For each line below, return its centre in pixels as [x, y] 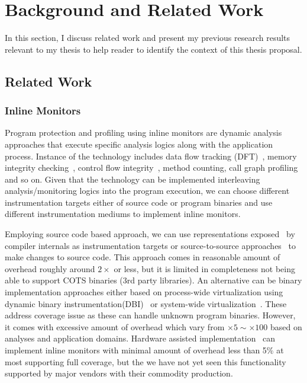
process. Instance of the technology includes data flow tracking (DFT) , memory [151, 156]
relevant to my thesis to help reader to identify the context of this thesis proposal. [153, 49]
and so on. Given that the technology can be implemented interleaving [133, 179]
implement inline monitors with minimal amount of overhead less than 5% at [144, 350]
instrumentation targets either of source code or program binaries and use [139, 202]
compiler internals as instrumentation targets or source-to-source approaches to [150, 245]
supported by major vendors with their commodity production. [119, 373]
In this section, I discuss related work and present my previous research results [148, 38]
